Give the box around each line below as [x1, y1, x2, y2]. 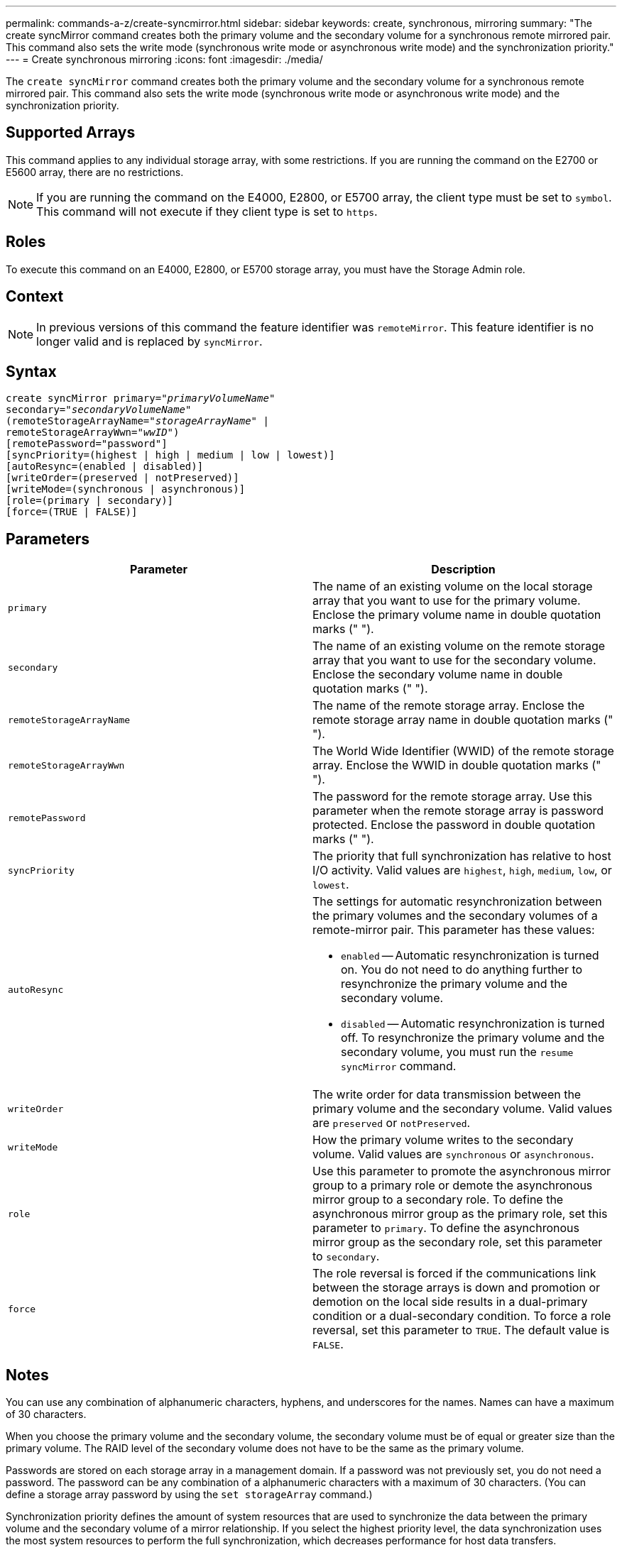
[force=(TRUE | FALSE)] [6, 506, 138, 518]
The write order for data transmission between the [312, 1087, 582, 1102]
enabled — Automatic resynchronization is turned [341, 948, 599, 963]
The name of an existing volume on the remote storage [312, 639, 606, 654]
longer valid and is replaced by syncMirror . [36, 334, 263, 348]
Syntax [6, 362, 57, 380]
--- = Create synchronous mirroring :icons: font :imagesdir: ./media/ [6, 53, 323, 65]
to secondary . [312, 1249, 380, 1264]
